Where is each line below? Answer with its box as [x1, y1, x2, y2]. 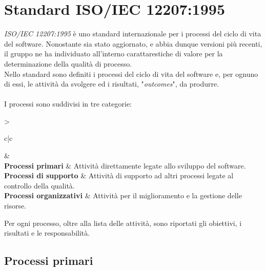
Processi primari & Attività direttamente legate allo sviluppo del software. [4, 160, 246, 171]
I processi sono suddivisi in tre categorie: [4, 98, 132, 109]
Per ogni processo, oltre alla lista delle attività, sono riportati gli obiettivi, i [4, 217, 242, 228]
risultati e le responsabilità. [4, 227, 90, 238]
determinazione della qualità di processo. [4, 58, 132, 69]
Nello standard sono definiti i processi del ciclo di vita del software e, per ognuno [4, 68, 258, 79]
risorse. [4, 200, 27, 211]
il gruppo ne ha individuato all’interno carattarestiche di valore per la [4, 48, 223, 59]
